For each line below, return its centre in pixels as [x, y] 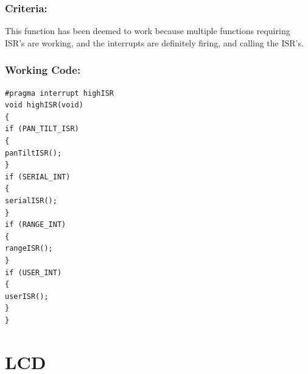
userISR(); [27, 296]
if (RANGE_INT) [36, 225]
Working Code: [43, 70]
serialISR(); [31, 200]
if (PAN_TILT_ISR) [42, 129]
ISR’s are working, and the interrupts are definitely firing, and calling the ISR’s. [154, 42]
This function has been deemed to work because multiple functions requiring [148, 31]
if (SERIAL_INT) [38, 177]
